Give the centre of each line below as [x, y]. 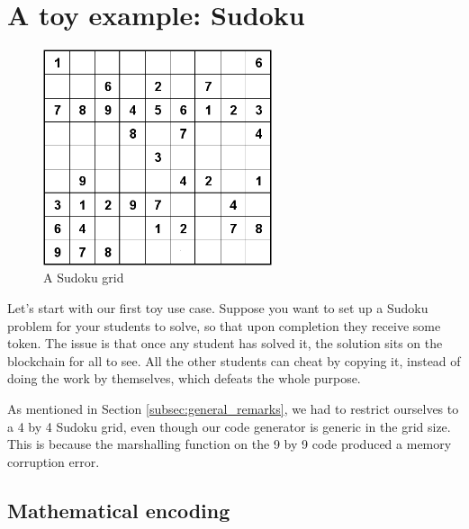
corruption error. [54, 461]
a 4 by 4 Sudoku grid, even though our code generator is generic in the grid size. [229, 426]
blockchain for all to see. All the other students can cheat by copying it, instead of [234, 360]
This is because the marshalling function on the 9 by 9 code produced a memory [230, 444]
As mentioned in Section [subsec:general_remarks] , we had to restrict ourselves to [233, 408]
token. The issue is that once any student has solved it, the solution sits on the [225, 343]
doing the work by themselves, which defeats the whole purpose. [184, 378]
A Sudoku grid [84, 278]
